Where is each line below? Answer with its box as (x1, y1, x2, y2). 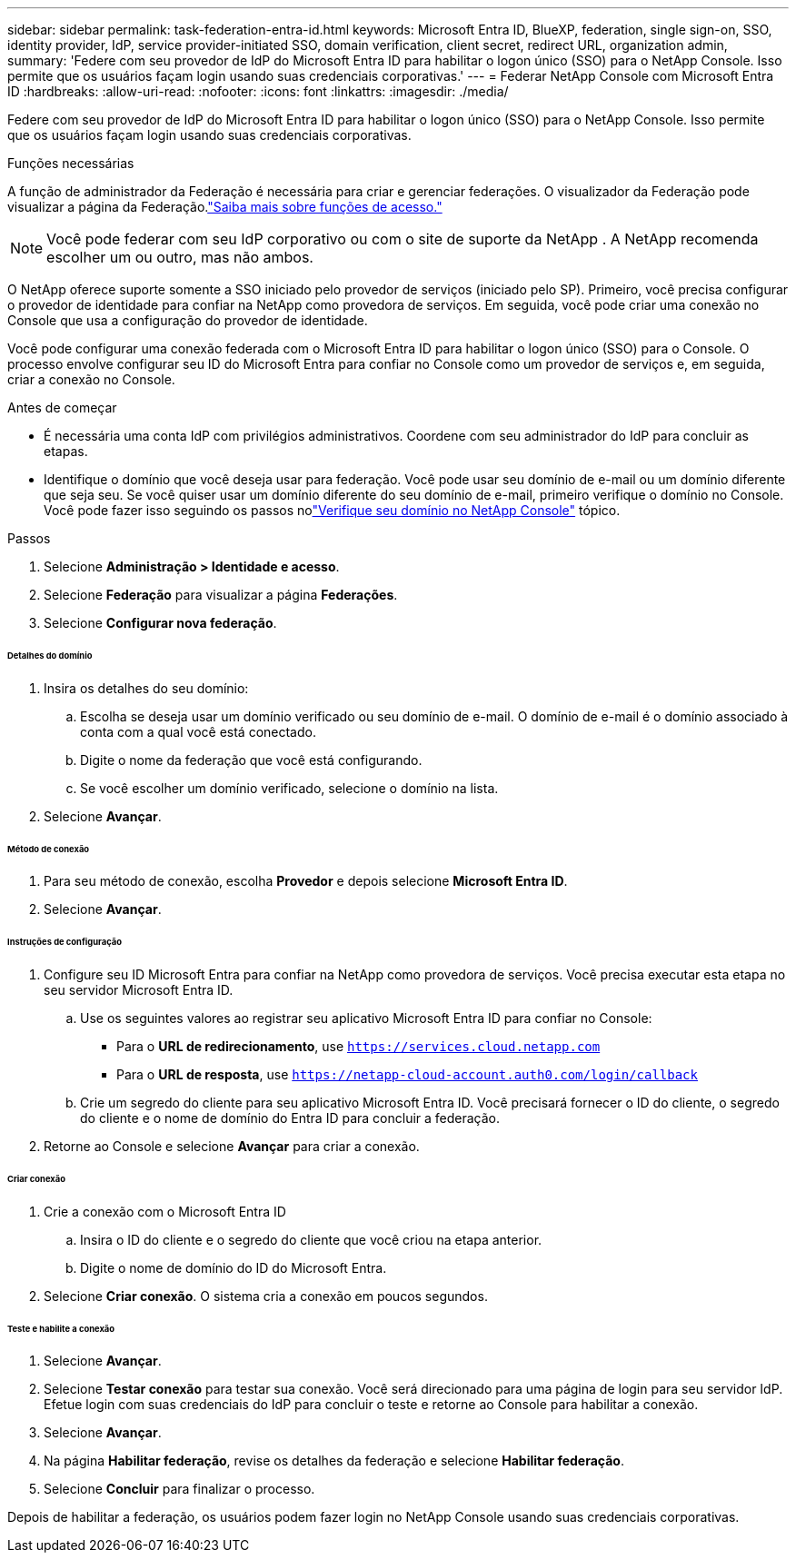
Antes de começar (7, 400, 117, 415)
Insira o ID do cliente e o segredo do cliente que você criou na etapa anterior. (80, 1231, 542, 1247)
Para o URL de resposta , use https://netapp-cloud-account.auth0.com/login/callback (116, 1067, 698, 1083)
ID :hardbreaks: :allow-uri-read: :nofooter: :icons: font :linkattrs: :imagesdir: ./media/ (7, 84, 509, 99)
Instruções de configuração (7, 937, 122, 948)
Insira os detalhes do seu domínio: (44, 680, 249, 696)
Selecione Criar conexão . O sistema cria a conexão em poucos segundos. (44, 1287, 488, 1304)
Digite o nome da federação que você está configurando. (80, 751, 423, 768)
